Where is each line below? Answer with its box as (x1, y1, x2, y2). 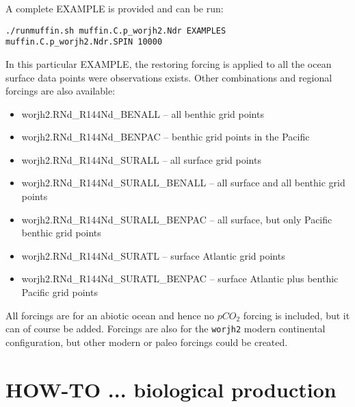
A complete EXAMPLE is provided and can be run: (5, 1, 224, 15)
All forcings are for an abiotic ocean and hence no (5, 308, 215, 322)
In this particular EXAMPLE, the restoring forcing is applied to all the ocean (5, 56, 332, 71)
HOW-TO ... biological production (5, 375, 337, 403)
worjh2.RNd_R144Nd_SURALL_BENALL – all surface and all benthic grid (21, 175, 345, 190)
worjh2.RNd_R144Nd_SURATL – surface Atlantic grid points (21, 248, 285, 262)
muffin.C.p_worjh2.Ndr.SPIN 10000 (5, 37, 163, 47)
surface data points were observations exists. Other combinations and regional (5, 70, 332, 84)
